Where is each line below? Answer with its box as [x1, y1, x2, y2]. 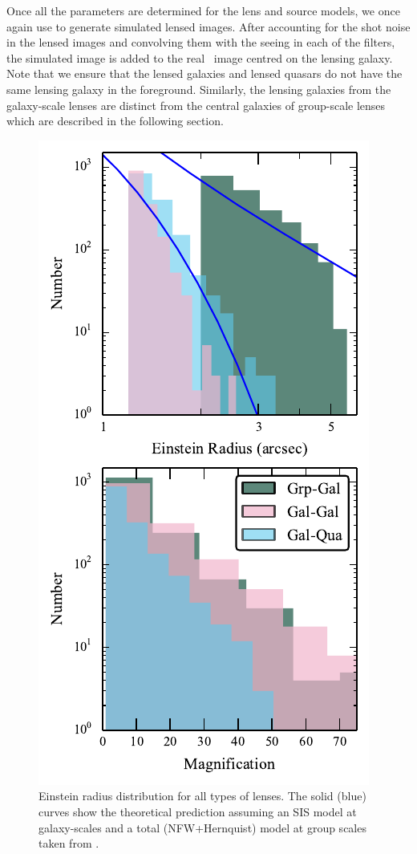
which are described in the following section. [6, 112, 224, 129]
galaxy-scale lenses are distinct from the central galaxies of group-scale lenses [6, 96, 386, 113]
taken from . [38, 835, 99, 852]
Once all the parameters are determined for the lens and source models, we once [6, 2, 400, 18]
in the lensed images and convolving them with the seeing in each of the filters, [6, 34, 395, 51]
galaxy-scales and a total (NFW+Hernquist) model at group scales [38, 819, 366, 836]
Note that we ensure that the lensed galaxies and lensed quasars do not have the [6, 65, 403, 82]
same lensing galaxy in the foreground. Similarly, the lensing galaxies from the [6, 80, 391, 97]
